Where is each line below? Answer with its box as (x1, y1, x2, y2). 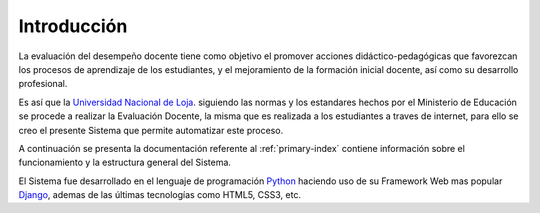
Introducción (18, 15, 128, 37)
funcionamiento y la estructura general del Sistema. (18, 156, 232, 169)
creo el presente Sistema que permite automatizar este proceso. (18, 124, 284, 136)
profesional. (18, 78, 68, 90)
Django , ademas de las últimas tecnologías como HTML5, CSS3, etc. (18, 189, 302, 201)
